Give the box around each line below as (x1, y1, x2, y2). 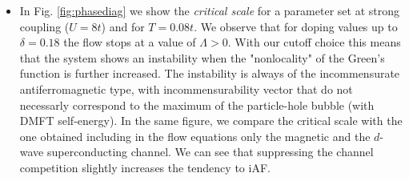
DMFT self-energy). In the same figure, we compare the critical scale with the (19, 112, 403, 129)
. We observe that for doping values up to (194, 18, 398, 34)
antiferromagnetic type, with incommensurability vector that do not (19, 80, 353, 97)
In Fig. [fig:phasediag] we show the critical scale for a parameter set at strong (19, 2, 399, 18)
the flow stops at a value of (63, 34, 196, 50)
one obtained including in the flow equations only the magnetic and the (19, 127, 371, 144)
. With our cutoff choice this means (227, 34, 401, 50)
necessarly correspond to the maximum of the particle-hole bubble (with (19, 96, 375, 113)
